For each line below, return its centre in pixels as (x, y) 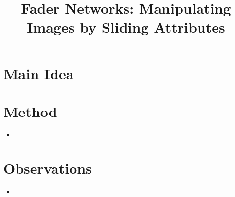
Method (30, 111)
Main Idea (39, 73)
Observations (48, 168)
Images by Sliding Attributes (126, 27)
